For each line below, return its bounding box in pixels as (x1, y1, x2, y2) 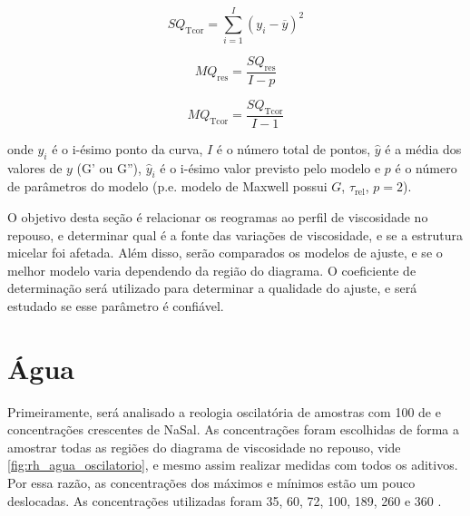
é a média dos (385, 139, 462, 158)
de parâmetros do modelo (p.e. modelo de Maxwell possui (7, 177, 328, 196)
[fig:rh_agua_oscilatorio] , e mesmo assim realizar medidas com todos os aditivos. (7, 455, 458, 474)
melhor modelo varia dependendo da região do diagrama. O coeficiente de (7, 260, 416, 279)
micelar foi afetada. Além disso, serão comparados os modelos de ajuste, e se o (7, 243, 443, 262)
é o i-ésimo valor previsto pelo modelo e (160, 158, 381, 177)
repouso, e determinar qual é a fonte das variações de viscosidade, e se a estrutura (7, 225, 463, 244)
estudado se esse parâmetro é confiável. (7, 296, 224, 315)
